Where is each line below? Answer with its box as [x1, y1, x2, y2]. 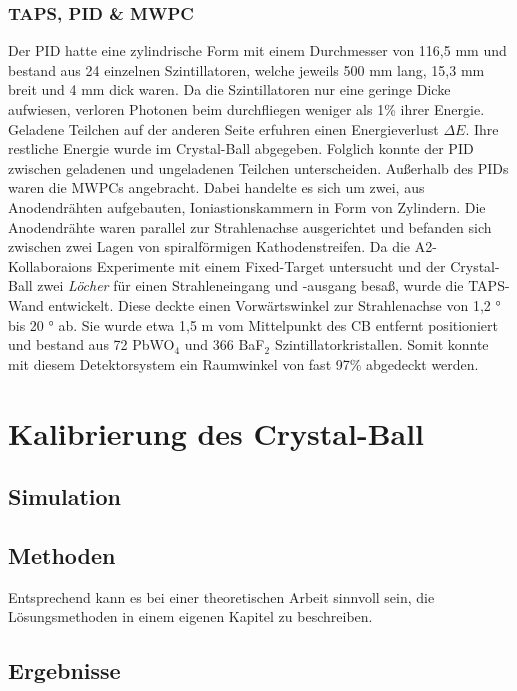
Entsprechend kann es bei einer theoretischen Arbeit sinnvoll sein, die [8, 586, 435, 607]
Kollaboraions [8, 255, 93, 276]
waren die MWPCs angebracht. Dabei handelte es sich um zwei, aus [8, 177, 425, 198]
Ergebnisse [8, 655, 121, 686]
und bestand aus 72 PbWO [8, 334, 175, 355]
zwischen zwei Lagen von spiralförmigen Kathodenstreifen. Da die [8, 236, 411, 257]
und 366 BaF [184, 334, 265, 355]
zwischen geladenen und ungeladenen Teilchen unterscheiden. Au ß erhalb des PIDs [8, 157, 509, 178]
